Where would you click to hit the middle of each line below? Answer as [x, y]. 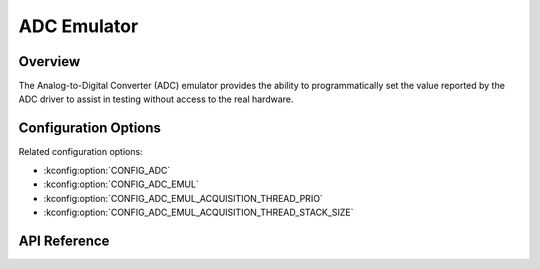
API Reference [64, 240]
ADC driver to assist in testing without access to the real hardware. [156, 99]
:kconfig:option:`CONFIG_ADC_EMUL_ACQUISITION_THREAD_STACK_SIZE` [198, 212]
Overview [49, 61]
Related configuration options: [81, 152]
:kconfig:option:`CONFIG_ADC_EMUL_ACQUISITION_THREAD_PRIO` [183, 198]
